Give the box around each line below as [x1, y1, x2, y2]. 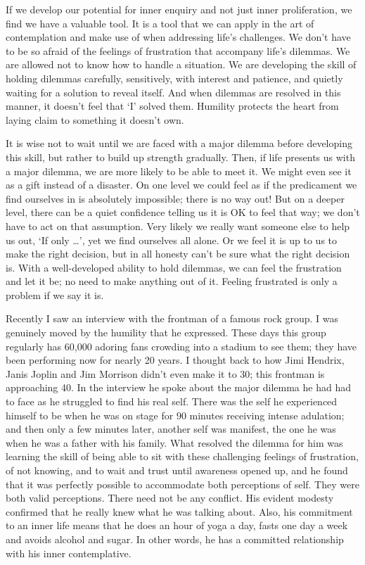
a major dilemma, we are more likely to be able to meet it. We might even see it [6, 163, 352, 178]
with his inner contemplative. [6, 545, 132, 560]
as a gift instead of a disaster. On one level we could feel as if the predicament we [6, 177, 357, 192]
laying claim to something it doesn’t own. [6, 112, 184, 127]
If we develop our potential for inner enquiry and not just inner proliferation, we [6, 2, 352, 16]
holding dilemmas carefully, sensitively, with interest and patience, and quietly [6, 70, 343, 85]
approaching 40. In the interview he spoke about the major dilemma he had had [6, 380, 351, 395]
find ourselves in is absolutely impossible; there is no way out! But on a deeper [6, 191, 345, 205]
